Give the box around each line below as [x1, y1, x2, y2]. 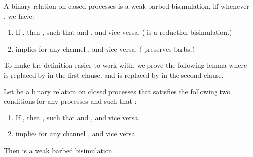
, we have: [4, 10, 34, 21]
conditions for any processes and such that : [4, 96, 137, 106]
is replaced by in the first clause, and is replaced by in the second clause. [4, 69, 224, 79]
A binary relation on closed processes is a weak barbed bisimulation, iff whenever [4, 1, 249, 11]
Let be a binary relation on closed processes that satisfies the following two [4, 86, 231, 96]
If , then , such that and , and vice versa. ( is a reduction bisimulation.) [15, 27, 232, 37]
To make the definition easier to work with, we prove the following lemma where [4, 60, 247, 70]
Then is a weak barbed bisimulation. [4, 145, 114, 155]
